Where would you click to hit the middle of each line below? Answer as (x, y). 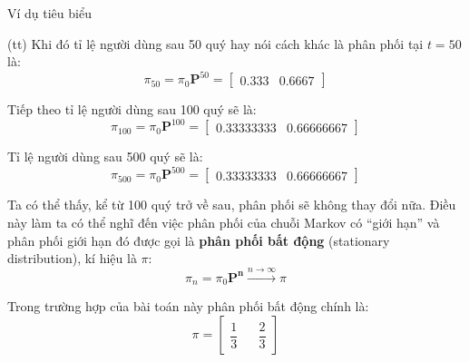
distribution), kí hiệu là (72, 258)
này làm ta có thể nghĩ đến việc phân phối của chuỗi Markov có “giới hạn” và (224, 223)
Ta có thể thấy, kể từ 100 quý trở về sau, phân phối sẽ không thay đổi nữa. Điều (232, 205)
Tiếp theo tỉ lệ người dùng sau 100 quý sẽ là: (132, 109)
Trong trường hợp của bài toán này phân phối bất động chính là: (188, 306)
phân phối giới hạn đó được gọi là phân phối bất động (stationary (199, 240)
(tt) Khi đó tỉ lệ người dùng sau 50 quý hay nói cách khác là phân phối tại (215, 43)
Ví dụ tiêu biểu (49, 13)
